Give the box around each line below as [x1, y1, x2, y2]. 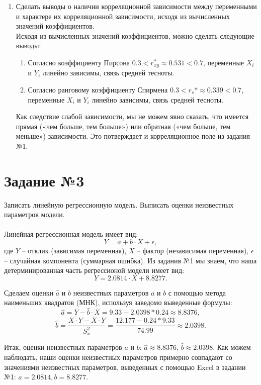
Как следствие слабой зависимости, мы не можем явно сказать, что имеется [16, 111, 249, 122]
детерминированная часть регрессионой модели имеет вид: [4, 265, 185, 275]
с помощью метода [168, 287, 226, 298]
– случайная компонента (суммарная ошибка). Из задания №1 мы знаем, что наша [4, 255, 257, 265]
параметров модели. [4, 209, 65, 220]
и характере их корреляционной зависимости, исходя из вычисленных [16, 11, 230, 21]
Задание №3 [4, 170, 84, 190]
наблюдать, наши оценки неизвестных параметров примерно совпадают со [4, 351, 232, 362]
